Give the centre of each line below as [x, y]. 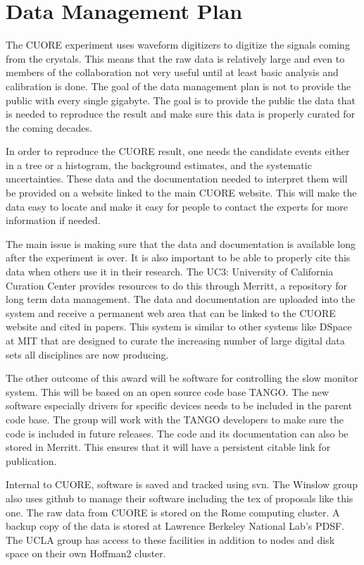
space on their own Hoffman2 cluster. [86, 553]
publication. [31, 460]
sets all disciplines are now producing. [87, 354]
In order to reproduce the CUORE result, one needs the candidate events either [178, 151]
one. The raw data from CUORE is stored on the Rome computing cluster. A [173, 512]
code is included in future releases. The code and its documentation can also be [177, 433]
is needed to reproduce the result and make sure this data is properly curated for [181, 114]
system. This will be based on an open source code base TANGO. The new [168, 391]
